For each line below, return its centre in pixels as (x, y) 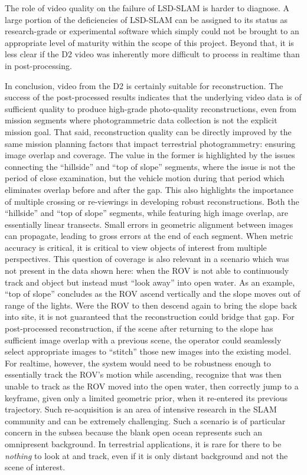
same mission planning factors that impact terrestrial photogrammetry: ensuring (150, 143)
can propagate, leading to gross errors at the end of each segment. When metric (149, 236)
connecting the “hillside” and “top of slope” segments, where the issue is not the (150, 166)
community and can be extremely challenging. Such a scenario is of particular (145, 420)
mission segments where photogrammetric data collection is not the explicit (141, 120)
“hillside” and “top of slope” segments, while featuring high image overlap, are (146, 213)
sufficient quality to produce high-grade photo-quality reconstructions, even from (151, 108)
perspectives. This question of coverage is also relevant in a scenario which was (147, 259)
